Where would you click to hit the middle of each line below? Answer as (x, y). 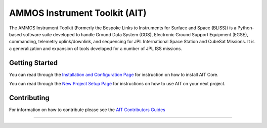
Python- (246, 28)
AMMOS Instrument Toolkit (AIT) (78, 13)
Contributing (29, 97)
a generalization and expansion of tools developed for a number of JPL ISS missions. (96, 48)
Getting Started (33, 63)
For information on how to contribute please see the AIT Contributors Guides (87, 110)
